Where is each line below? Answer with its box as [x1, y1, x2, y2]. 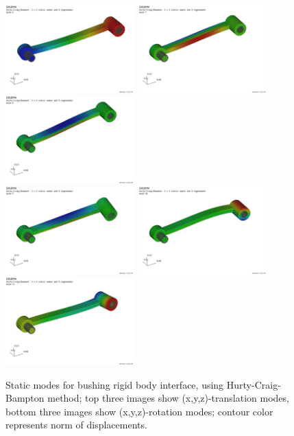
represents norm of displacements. [5, 417, 147, 432]
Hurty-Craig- [226, 377, 281, 391]
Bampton [5, 391, 45, 405]
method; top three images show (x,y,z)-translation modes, [47, 391, 289, 405]
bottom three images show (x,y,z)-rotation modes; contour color [5, 404, 273, 418]
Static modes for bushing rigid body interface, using [5, 377, 224, 391]
